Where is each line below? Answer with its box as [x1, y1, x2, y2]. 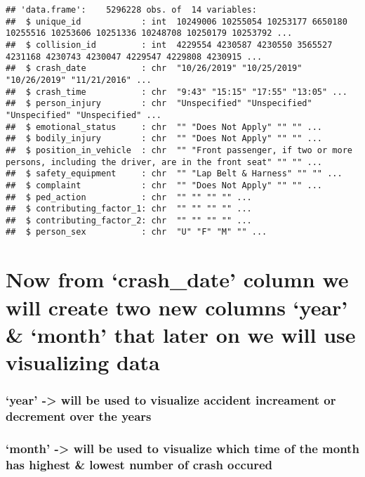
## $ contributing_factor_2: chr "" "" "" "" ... [6, 215, 252, 226]
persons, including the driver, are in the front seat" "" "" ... [6, 157, 323, 167]
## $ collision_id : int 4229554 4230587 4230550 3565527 [6, 39, 333, 50]
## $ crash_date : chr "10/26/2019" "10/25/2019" [6, 63, 303, 74]
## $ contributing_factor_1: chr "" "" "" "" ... [6, 204, 252, 214]
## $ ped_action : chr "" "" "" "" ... [6, 192, 252, 202]
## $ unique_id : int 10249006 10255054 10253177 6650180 [6, 16, 347, 27]
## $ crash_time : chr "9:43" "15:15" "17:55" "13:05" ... [6, 86, 347, 97]
